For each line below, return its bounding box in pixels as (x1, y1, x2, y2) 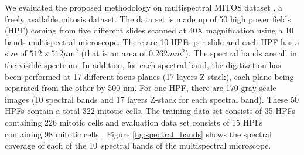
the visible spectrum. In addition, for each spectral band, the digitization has (5, 58, 281, 70)
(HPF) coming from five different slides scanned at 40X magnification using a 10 (5, 24, 294, 36)
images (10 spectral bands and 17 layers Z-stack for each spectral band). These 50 (5, 93, 299, 105)
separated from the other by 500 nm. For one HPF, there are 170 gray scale (5, 82, 276, 94)
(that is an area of (81, 47, 146, 59)
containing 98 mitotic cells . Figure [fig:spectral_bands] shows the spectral (5, 127, 272, 140)
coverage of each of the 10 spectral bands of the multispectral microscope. (5, 139, 271, 151)
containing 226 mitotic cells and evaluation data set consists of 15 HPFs (5, 116, 263, 128)
